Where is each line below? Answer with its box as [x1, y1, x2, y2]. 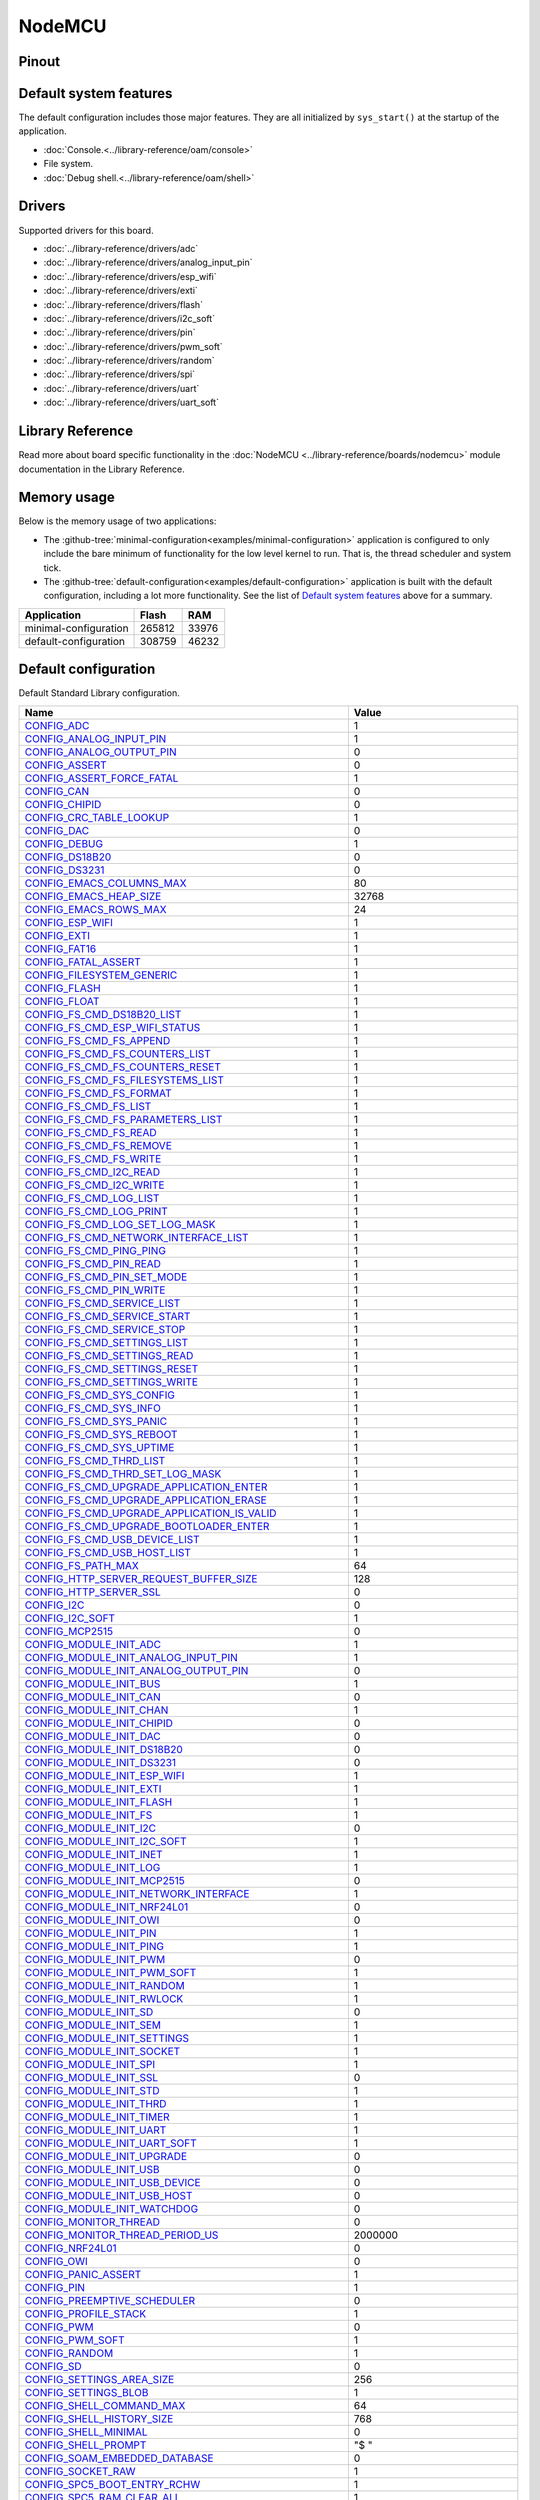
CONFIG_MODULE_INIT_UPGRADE [24, 2149, 188, 2163]
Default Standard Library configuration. [18, 687, 180, 699]
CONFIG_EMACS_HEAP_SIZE [24, 889, 162, 903]
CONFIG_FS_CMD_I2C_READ [24, 1165, 160, 1179]
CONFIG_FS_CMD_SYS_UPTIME [24, 1440, 175, 1454]
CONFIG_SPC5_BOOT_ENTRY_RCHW [24, 2477, 201, 2491]
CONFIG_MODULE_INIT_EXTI [24, 1781, 162, 1795]
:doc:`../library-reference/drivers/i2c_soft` [43, 312, 215, 324]
